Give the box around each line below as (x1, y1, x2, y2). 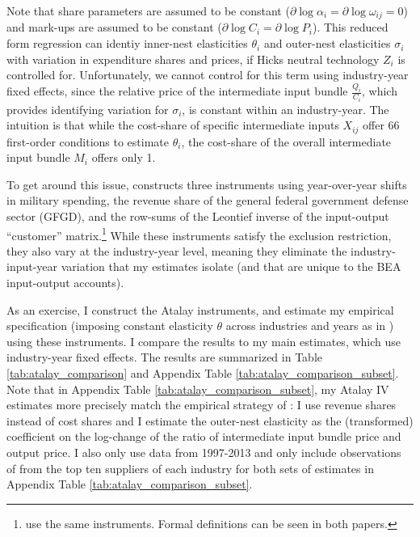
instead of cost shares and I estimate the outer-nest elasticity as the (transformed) (6, 412, 414, 429)
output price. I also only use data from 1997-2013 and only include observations (6, 443, 401, 460)
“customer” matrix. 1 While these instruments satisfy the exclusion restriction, (6, 224, 392, 243)
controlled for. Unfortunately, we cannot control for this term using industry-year (6, 66, 409, 83)
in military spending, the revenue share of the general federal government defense (6, 192, 409, 209)
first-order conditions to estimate (6, 133, 170, 150)
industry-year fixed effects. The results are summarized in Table (6, 349, 322, 366)
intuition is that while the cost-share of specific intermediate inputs (6, 116, 339, 133)
